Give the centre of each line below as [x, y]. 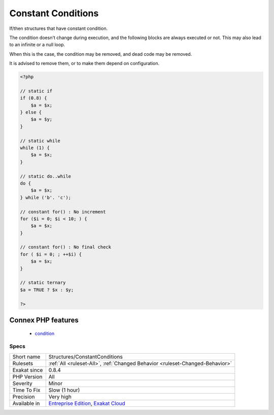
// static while [40, 141]
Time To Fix [26, 390]
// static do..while [45, 176]
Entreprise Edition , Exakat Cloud [87, 403]
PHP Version [27, 376]
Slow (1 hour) [64, 390]
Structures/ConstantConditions [85, 357]
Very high [60, 397]
